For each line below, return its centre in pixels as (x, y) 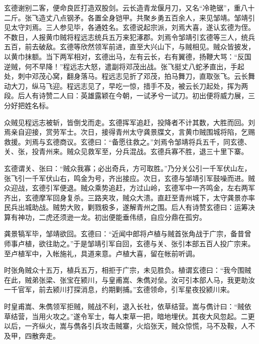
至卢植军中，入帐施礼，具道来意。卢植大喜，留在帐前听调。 (102, 253)
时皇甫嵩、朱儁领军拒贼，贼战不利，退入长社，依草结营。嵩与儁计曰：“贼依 (128, 306)
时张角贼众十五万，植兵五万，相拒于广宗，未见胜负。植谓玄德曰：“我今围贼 (128, 270)
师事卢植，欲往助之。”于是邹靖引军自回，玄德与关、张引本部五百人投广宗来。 (129, 244)
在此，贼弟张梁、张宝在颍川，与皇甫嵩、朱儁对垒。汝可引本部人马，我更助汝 (129, 279)
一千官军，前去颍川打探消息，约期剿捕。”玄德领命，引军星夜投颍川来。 (119, 289)
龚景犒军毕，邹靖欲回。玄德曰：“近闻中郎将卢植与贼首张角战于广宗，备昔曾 (128, 234)
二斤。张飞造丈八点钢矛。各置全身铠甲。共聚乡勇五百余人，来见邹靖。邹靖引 (129, 17)
